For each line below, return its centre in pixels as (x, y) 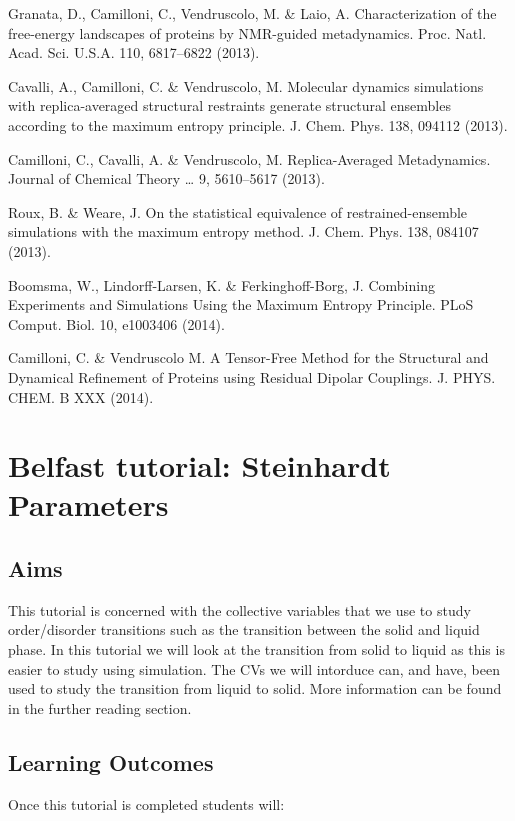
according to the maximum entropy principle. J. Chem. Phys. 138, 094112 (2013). (258, 124)
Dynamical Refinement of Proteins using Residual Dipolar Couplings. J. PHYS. (252, 376)
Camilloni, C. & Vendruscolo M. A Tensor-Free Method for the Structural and (248, 357)
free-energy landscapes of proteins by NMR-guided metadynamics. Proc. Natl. (247, 32)
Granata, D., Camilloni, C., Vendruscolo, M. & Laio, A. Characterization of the (252, 13)
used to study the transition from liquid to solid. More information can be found (255, 688)
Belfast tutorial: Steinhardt (199, 465)
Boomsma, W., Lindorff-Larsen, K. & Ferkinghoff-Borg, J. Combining (221, 284)
